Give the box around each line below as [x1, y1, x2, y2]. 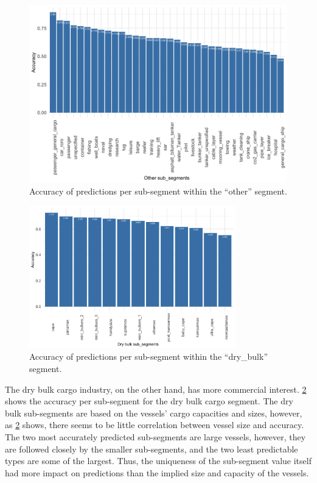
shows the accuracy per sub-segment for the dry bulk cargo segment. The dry [5, 395, 293, 407]
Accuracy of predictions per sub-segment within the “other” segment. [29, 185, 287, 198]
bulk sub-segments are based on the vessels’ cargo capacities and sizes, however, [5, 406, 302, 419]
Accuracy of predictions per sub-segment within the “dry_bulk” [29, 350, 268, 363]
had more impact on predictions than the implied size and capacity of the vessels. [5, 466, 309, 479]
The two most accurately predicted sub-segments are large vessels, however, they [5, 431, 306, 443]
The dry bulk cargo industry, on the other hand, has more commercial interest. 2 [5, 382, 307, 395]
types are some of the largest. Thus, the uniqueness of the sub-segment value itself [5, 454, 312, 467]
